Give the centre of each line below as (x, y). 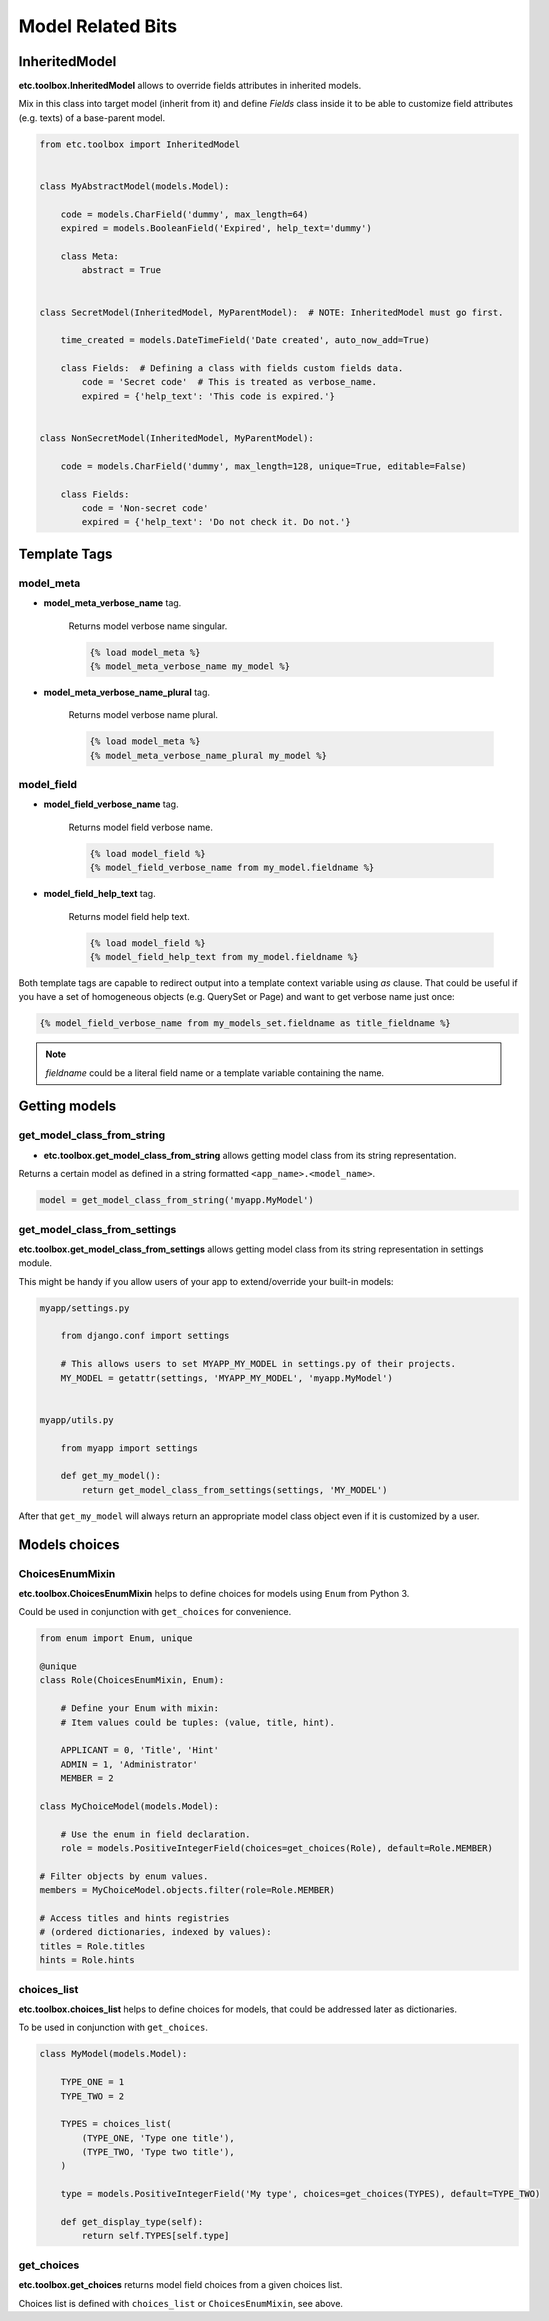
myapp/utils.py (76, 1419)
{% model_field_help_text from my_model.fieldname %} (224, 956)
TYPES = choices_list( (116, 2124)
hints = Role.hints (87, 1960)
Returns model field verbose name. (141, 827)
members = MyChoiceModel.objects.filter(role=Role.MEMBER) (187, 1890)
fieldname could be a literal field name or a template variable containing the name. (215, 1072)
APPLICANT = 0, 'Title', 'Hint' (140, 1750)
